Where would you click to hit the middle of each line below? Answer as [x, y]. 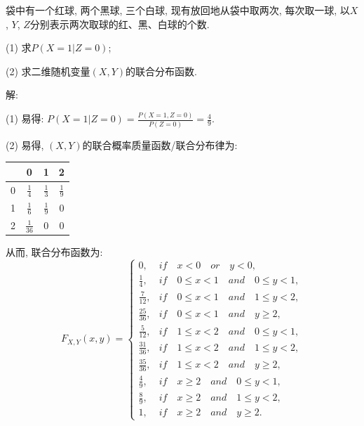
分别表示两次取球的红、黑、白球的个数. [120, 24]
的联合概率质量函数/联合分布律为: [160, 144]
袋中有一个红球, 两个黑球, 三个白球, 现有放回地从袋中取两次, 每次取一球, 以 [178, 10]
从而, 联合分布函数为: [54, 252]
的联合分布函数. [161, 71]
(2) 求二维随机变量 [48, 71]
